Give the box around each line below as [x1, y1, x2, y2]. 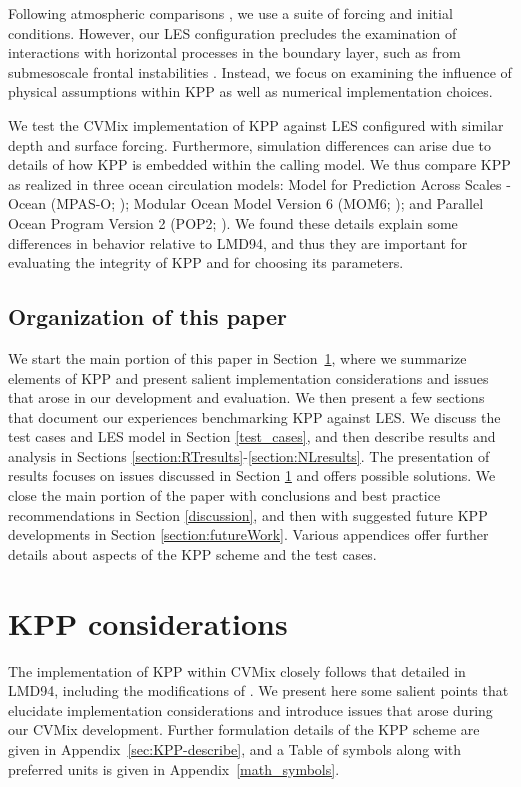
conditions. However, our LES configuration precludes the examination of [8, 22, 457, 43]
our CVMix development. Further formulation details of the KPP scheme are [8, 719, 480, 740]
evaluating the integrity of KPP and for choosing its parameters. [8, 252, 404, 273]
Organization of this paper [8, 301, 287, 332]
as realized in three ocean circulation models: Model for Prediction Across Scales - [8, 173, 511, 194]
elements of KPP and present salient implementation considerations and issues [8, 367, 489, 388]
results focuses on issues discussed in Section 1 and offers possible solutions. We [8, 465, 496, 486]
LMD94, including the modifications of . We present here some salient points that [8, 680, 509, 701]
